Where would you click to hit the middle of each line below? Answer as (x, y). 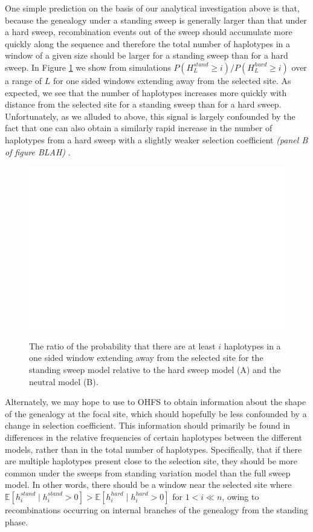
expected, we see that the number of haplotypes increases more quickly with (146, 92)
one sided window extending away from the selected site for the (146, 358)
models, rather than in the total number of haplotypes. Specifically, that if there (153, 449)
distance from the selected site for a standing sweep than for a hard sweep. (143, 104)
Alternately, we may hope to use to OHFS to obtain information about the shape (156, 402)
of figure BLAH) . (38, 151)
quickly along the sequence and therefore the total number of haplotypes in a (148, 43)
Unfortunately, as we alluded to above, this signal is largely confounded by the (150, 116)
